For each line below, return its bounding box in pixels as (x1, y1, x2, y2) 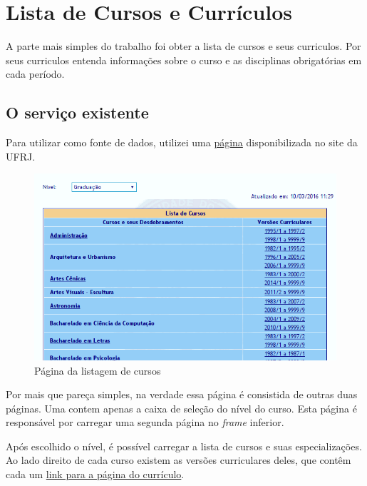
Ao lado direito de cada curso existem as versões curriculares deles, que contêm (6, 452, 351, 467)
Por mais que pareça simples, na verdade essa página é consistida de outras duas (6, 387, 358, 402)
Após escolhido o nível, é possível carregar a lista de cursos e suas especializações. (6, 438, 362, 453)
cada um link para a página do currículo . (6, 467, 185, 482)
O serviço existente (6, 101, 149, 123)
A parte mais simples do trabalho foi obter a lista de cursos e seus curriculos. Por (6, 39, 361, 54)
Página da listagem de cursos (34, 363, 161, 378)
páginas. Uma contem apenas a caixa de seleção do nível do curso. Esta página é (6, 400, 357, 415)
